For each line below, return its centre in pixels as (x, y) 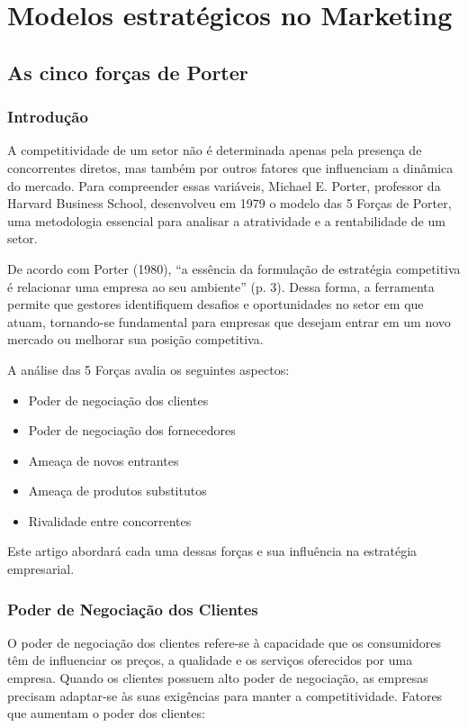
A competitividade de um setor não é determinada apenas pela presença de (215, 150)
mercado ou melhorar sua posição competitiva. (135, 339)
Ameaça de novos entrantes (103, 460)
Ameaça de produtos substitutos (117, 491)
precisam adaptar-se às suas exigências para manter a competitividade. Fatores (225, 695)
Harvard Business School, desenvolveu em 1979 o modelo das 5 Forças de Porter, (229, 203)
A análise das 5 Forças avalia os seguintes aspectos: (148, 369)
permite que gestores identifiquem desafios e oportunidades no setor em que (216, 304)
